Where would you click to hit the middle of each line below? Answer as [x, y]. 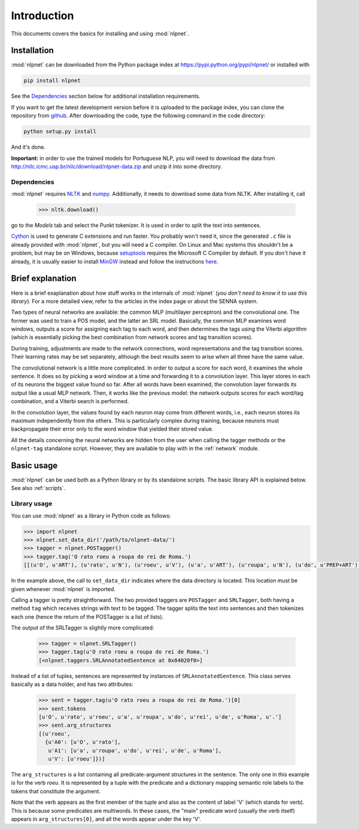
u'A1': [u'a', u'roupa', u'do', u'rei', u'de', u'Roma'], [135, 751]
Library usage [32, 504]
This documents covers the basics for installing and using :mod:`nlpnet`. [100, 34]
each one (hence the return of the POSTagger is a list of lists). [87, 616]
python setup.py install [60, 131]
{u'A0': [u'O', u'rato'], [83, 742]
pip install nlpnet [52, 81]
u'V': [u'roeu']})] [77, 759]
